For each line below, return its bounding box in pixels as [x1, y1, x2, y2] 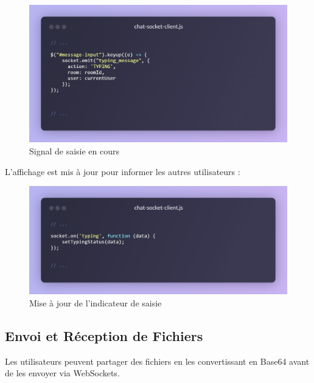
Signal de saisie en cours [29, 145, 120, 157]
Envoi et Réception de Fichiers [5, 326, 203, 345]
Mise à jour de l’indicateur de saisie [29, 296, 162, 309]
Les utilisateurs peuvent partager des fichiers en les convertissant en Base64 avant [5, 354, 310, 367]
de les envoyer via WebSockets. [5, 367, 120, 379]
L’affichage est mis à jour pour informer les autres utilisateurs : [5, 165, 240, 178]
